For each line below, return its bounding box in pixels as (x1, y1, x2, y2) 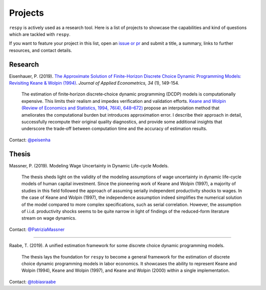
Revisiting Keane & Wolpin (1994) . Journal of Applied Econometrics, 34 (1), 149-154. (9, 80, 179, 86)
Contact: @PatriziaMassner (9, 226, 65, 232)
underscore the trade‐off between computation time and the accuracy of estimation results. (21, 126, 207, 131)
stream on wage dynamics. (21, 215, 76, 221)
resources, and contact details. (9, 47, 72, 53)
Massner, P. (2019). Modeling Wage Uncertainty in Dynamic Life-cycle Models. (9, 162, 169, 168)
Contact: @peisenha (9, 137, 51, 143)
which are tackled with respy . (9, 31, 71, 37)
